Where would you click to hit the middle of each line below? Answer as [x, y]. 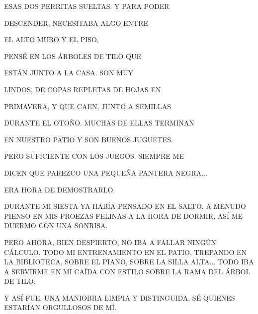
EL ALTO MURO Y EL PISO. [51, 39]
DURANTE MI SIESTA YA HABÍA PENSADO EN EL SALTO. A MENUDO [125, 206]
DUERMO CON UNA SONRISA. [56, 225]
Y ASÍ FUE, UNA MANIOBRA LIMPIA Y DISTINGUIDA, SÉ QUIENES [120, 297]
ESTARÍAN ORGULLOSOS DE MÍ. [60, 307]
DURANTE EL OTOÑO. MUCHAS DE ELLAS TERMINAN [99, 123]
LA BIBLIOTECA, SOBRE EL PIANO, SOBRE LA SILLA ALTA [107, 262]
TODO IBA [236, 262]
